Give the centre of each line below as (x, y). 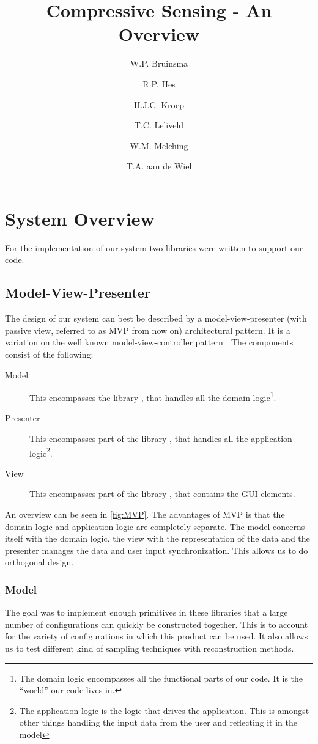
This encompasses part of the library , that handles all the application (161, 439)
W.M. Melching (159, 145)
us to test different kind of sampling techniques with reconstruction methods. (150, 648)
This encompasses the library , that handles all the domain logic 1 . (153, 396)
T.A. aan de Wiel (159, 166)
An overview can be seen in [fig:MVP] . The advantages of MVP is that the (145, 514)
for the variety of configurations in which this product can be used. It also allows (157, 636)
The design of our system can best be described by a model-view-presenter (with (156, 318)
